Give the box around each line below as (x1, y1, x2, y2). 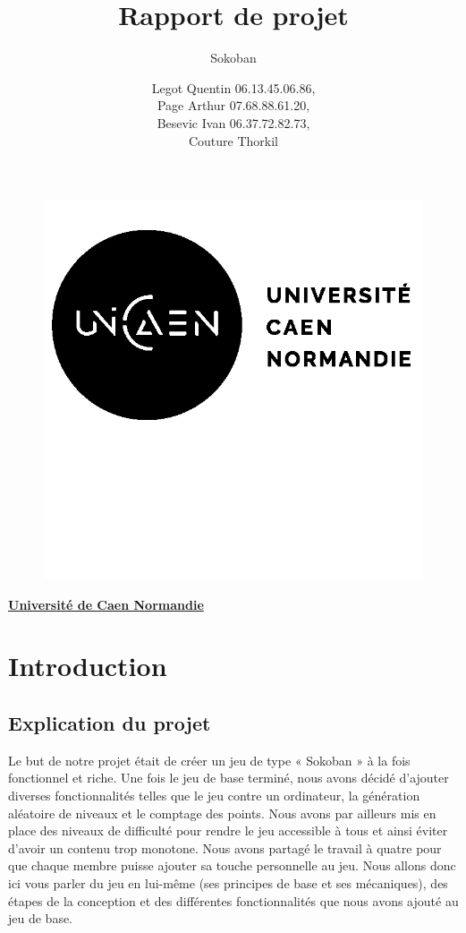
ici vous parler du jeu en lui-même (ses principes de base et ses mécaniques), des (8, 874, 448, 893)
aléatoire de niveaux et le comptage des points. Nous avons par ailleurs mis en (8, 803, 436, 822)
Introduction (8, 647, 167, 684)
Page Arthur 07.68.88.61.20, (157, 96, 310, 115)
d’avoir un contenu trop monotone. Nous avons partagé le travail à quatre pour (8, 838, 442, 857)
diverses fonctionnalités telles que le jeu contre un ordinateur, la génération (8, 786, 420, 805)
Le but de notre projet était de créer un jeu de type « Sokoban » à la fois (8, 750, 411, 769)
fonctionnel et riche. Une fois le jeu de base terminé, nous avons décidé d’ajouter (8, 768, 449, 787)
